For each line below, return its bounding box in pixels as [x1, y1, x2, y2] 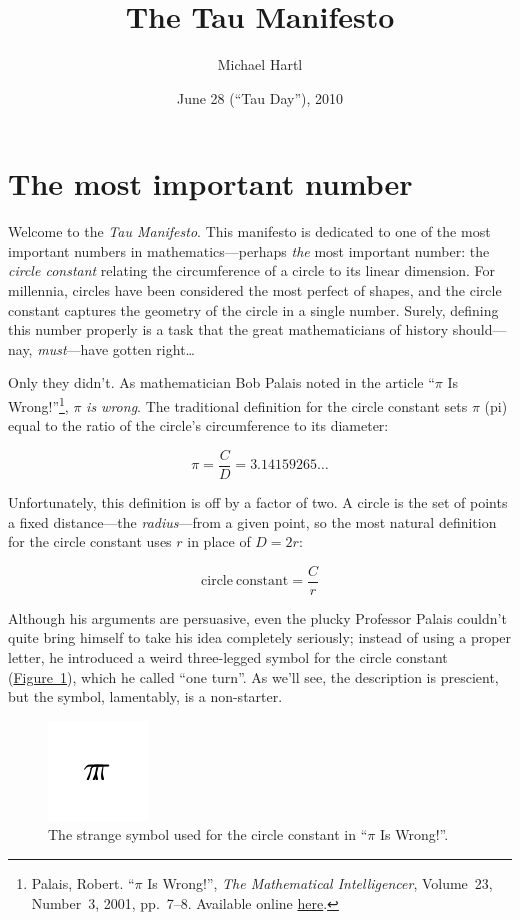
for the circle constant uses [8, 531, 172, 552]
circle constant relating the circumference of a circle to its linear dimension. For [8, 260, 495, 281]
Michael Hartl [217, 54, 303, 75]
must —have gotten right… [37, 338, 195, 359]
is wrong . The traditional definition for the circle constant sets [86, 395, 468, 416]
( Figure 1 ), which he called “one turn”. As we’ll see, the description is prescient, [8, 666, 499, 687]
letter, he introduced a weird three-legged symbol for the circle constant [8, 646, 448, 667]
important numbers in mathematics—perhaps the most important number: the [8, 240, 490, 261]
